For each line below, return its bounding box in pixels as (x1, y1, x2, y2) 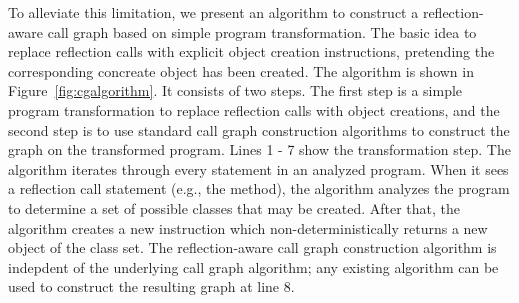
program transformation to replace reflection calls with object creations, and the (8, 99, 500, 120)
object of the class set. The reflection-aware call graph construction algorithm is (8, 237, 497, 258)
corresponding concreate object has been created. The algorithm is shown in (8, 60, 474, 81)
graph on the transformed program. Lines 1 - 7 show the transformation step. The (8, 139, 511, 160)
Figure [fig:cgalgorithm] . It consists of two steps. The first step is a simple (8, 80, 463, 101)
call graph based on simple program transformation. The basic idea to (47, 21, 477, 42)
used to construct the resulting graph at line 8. (8, 276, 295, 297)
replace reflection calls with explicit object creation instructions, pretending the (8, 41, 495, 62)
